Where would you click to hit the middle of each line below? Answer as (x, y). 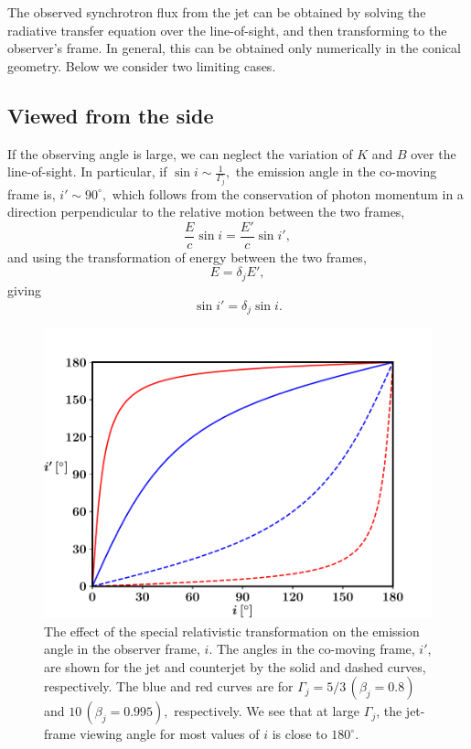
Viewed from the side (111, 115)
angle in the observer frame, (122, 649)
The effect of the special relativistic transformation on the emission (232, 631)
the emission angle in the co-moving (336, 171)
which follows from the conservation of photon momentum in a (288, 193)
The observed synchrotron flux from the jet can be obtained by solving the (217, 12)
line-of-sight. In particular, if (87, 171)
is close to (300, 734)
